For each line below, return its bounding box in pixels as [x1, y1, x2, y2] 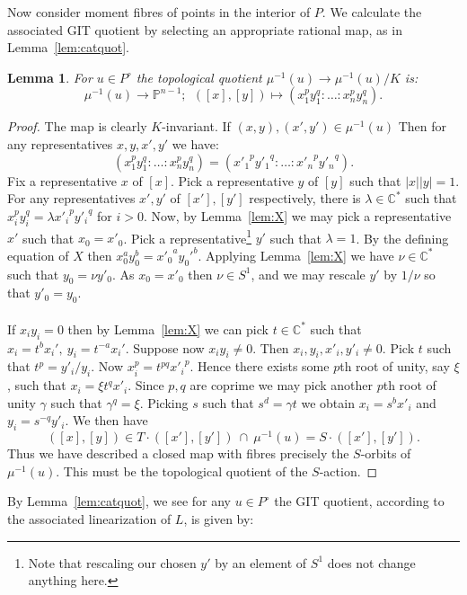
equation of [7, 245, 69, 264]
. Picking [139, 393, 189, 412]
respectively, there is [249, 189, 361, 208]
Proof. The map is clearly [7, 117, 147, 136]
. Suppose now [125, 338, 205, 357]
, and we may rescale [251, 264, 366, 283]
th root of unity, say [339, 357, 450, 376]
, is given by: [183, 510, 254, 528]
